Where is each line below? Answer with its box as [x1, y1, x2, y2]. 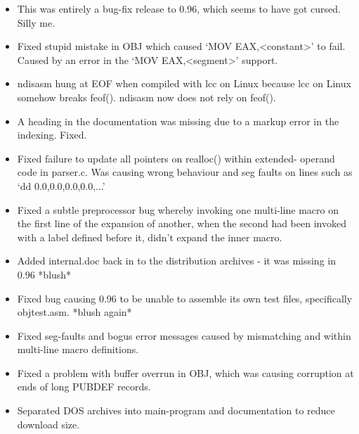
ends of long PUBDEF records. [17, 379, 151, 394]
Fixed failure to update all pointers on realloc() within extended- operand [17, 151, 335, 165]
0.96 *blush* [17, 267, 72, 281]
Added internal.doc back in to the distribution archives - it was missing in [17, 253, 336, 268]
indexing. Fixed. [17, 127, 87, 142]
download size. [17, 416, 80, 431]
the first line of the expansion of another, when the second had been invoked [17, 216, 346, 231]
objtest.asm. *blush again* [17, 305, 132, 319]
